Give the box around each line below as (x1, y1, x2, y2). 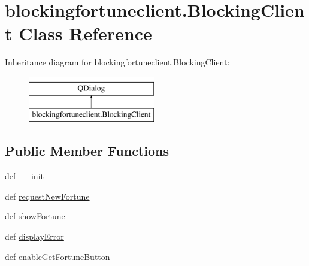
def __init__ (5, 170, 56, 182)
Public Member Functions (5, 141, 169, 160)
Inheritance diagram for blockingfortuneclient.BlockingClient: (5, 56, 230, 68)
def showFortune (5, 210, 65, 222)
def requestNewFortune (5, 189, 90, 202)
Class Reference (19, 21, 152, 46)
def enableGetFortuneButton (5, 250, 110, 262)
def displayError (5, 230, 64, 243)
